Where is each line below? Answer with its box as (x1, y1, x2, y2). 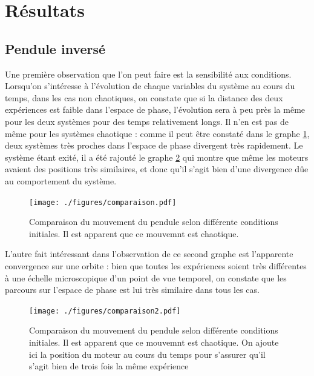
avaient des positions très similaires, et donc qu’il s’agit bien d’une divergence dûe (5, 163, 309, 175)
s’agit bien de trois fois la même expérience (29, 360, 189, 372)
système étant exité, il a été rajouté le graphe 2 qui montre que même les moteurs (5, 150, 309, 163)
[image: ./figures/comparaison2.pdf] (29, 306, 181, 315)
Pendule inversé (5, 39, 106, 58)
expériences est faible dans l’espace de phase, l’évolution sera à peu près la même (5, 103, 306, 116)
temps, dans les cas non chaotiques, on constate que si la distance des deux (5, 91, 283, 104)
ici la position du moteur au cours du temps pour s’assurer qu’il (29, 347, 266, 360)
